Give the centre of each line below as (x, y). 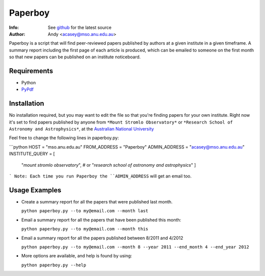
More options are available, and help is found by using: (77, 256)
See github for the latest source (80, 27)
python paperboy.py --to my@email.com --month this (85, 229)
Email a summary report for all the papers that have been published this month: (101, 220)
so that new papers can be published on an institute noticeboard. (75, 57)
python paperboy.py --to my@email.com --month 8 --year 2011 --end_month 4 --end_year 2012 (135, 247)
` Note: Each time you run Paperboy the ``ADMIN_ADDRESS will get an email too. (100, 176)
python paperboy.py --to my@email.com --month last (85, 211)
